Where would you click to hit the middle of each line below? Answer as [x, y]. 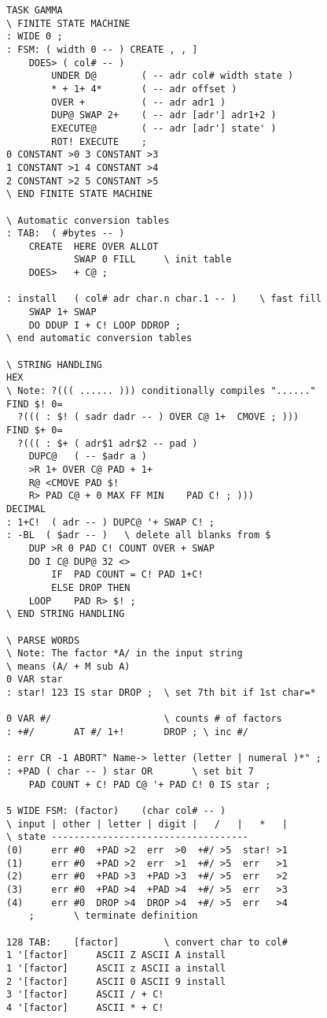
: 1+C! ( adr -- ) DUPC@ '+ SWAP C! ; [110, 522]
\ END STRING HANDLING [66, 614]
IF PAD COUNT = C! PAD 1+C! [127, 575]
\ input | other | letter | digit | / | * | [147, 824]
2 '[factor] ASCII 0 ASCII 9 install [116, 981]
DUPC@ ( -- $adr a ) [88, 457]
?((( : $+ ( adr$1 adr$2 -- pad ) [108, 443]
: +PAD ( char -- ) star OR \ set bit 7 [130, 772]
